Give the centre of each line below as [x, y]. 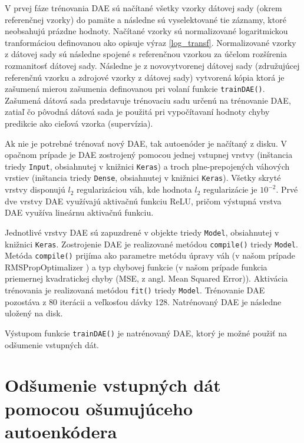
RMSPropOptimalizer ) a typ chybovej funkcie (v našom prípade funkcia [136, 267]
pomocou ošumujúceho [99, 408]
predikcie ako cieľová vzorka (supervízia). [79, 123]
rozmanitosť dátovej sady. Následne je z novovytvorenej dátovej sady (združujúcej [152, 65]
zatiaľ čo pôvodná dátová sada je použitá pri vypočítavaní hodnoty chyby [137, 112]
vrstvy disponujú [35, 189]
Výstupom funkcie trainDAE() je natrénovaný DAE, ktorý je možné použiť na [146, 333]
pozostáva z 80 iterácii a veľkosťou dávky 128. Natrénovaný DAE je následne [143, 301]
